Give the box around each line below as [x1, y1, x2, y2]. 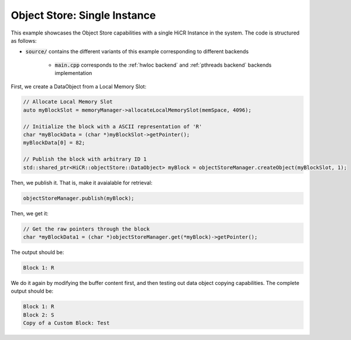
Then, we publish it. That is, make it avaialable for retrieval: [11, 179, 153, 186]
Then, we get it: [11, 210, 49, 217]
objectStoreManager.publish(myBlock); [23, 195, 135, 201]
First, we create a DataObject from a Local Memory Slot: [11, 83, 146, 90]
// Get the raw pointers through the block [23, 225, 150, 232]
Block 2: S [23, 311, 54, 318]
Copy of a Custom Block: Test [23, 320, 110, 327]
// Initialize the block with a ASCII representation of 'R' [23, 123, 202, 130]
